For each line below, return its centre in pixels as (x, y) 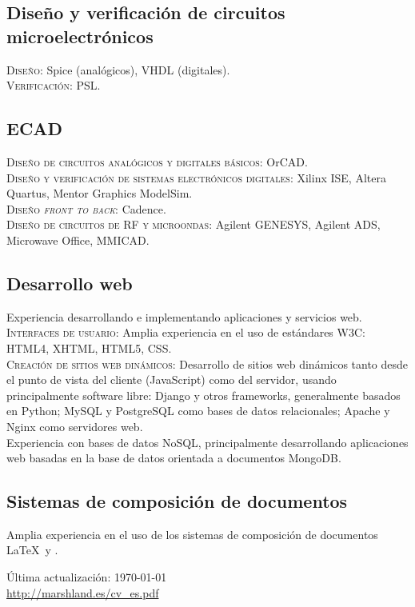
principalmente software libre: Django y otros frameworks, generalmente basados (204, 395)
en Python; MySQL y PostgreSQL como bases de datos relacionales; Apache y (198, 411)
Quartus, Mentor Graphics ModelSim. (100, 193)
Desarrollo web (70, 283)
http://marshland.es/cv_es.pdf (83, 592)
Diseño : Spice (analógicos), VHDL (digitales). (118, 69)
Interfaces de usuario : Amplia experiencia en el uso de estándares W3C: (186, 332)
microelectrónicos (80, 36)
